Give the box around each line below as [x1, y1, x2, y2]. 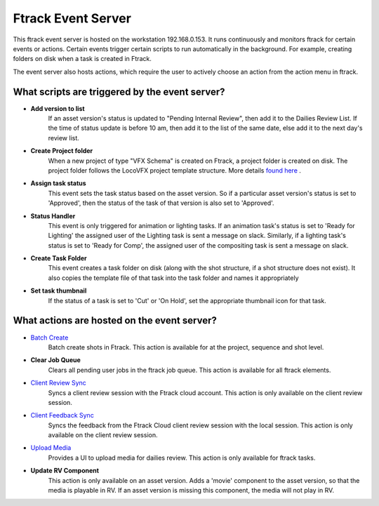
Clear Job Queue [30, 356, 81, 364]
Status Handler [30, 211, 76, 220]
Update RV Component [30, 467, 100, 475]
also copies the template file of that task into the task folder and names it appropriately [48, 274, 299, 282]
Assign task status [30, 179, 87, 187]
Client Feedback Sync [30, 411, 94, 420]
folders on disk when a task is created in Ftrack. [13, 55, 152, 63]
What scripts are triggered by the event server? [13, 86, 225, 98]
